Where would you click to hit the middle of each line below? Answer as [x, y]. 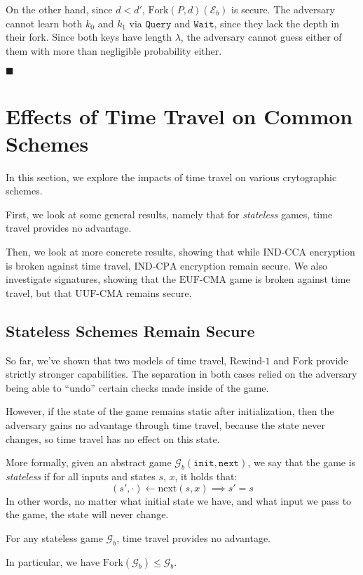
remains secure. [159, 292]
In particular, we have [53, 561]
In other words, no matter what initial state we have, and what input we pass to [179, 500]
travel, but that [39, 292]
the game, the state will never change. [87, 514]
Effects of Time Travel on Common [179, 115]
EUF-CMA [203, 280]
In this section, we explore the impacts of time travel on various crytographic [171, 177]
